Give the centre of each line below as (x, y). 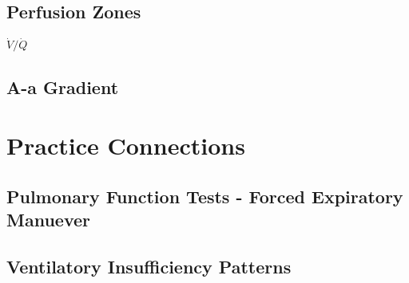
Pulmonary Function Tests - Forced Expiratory (205, 196)
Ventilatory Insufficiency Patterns (149, 267)
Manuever (48, 220)
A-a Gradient (63, 86)
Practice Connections (126, 145)
